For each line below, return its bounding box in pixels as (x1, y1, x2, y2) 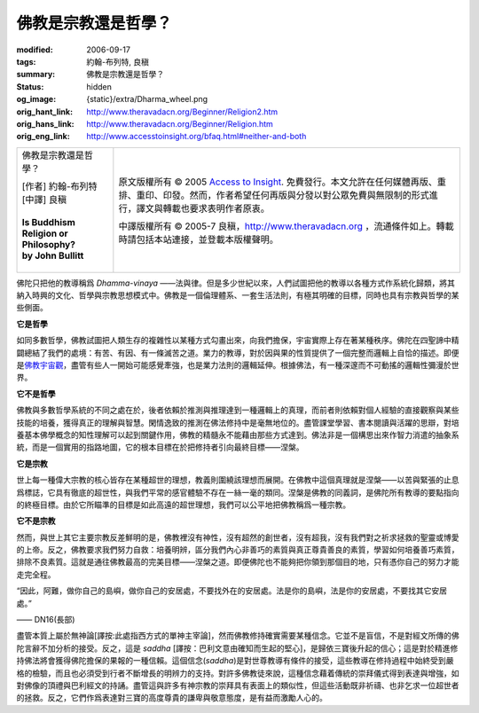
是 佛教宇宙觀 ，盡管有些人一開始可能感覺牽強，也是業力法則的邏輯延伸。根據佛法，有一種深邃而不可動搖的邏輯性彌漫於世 (16, 360, 459, 371)
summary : (16, 69, 56, 80)
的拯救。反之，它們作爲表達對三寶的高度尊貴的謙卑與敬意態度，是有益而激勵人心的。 (16, 693, 327, 703)
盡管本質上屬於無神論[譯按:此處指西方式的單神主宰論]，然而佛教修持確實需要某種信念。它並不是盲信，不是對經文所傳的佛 (16, 631, 460, 641)
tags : (16, 56, 36, 67)
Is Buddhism (21, 215, 75, 228)
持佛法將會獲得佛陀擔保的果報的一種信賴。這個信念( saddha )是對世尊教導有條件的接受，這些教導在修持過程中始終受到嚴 (16, 655, 454, 666)
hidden (86, 81, 113, 92)
